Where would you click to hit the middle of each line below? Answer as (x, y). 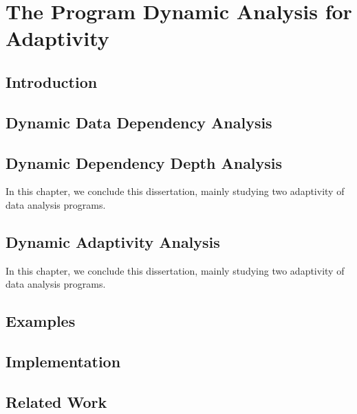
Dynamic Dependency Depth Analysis (144, 162)
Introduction (52, 81)
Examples (41, 321)
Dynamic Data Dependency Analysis (139, 122)
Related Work (56, 401)
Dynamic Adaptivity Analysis (113, 241)
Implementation (63, 361)
